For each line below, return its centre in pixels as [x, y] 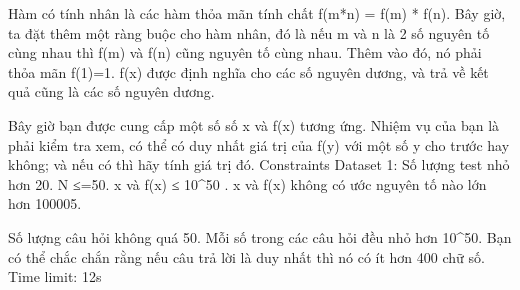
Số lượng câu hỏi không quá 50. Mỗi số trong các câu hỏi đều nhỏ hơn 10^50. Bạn [260, 236]
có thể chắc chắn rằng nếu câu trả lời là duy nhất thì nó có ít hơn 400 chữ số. [246, 256]
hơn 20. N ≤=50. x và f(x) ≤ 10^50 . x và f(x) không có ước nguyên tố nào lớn [247, 183]
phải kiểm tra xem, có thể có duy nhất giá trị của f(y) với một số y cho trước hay [259, 144]
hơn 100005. [45, 203]
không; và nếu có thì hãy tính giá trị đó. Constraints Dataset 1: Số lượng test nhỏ [259, 164]
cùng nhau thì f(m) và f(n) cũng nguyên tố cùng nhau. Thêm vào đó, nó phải [245, 52]
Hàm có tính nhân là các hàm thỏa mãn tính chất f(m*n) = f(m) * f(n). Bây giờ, [257, 13]
